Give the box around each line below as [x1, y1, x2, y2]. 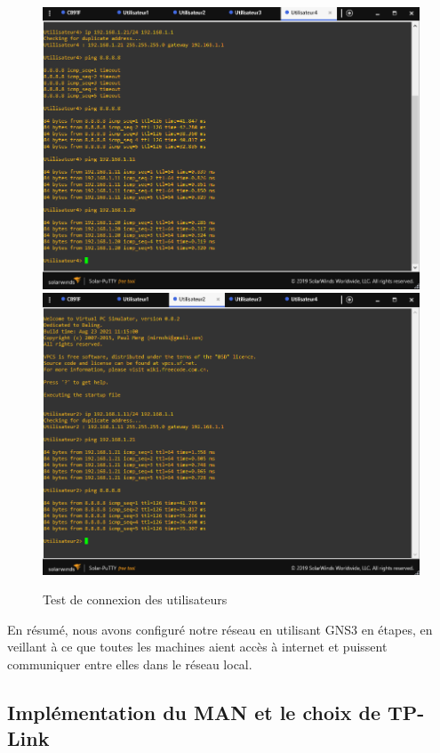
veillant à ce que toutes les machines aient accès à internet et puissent [7, 637, 388, 656]
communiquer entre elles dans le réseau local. [7, 654, 252, 673]
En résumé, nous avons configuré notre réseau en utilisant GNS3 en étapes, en [7, 619, 433, 638]
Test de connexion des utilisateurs [43, 590, 228, 609]
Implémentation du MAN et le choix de [7, 698, 380, 725]
